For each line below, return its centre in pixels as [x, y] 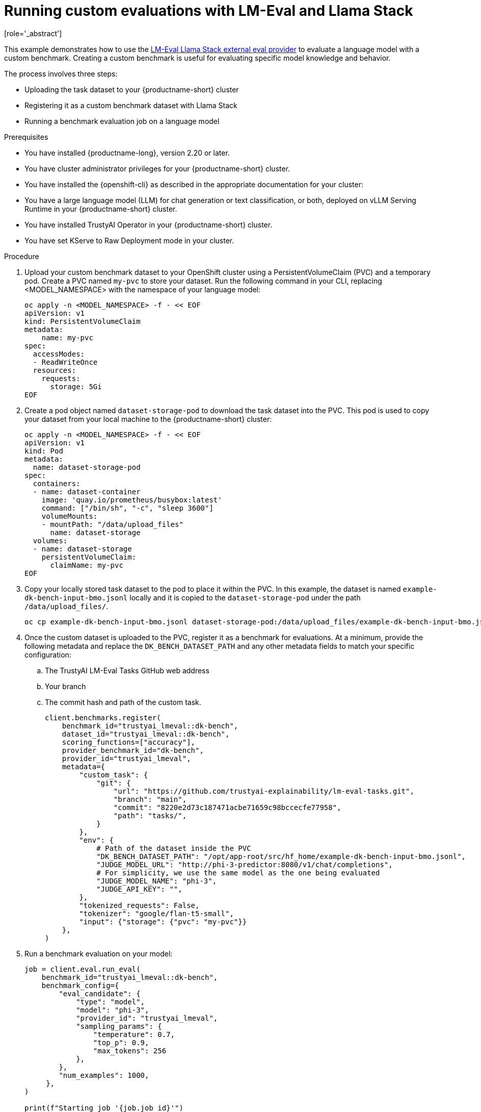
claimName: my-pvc [87, 565]
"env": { [96, 840]
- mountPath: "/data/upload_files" [112, 524]
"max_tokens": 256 [130, 1051]
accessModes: [59, 354]
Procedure [22, 256]
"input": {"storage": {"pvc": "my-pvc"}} [163, 921]
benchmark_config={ [80, 985]
